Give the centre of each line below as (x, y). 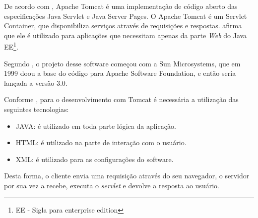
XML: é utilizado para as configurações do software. (95, 159)
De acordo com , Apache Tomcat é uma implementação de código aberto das (121, 6)
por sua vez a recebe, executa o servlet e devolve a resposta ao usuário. (112, 185)
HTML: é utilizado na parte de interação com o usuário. (101, 142)
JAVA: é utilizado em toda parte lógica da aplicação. (96, 126)
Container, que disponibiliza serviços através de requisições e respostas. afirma (123, 26)
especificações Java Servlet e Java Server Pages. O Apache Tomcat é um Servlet (126, 16)
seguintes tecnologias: (36, 109)
